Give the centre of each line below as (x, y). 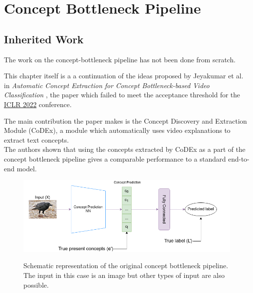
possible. (36, 284)
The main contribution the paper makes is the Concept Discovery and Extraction (126, 120)
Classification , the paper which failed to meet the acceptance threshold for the (122, 95)
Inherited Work (44, 39)
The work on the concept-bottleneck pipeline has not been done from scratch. (120, 59)
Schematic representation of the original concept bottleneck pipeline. (126, 266)
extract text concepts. (37, 139)
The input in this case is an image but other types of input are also (124, 275)
